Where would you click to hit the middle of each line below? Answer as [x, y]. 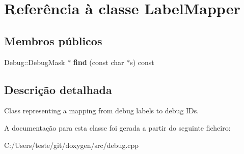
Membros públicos [53, 40]
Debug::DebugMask [35, 62]
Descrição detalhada [58, 89]
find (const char [99, 62]
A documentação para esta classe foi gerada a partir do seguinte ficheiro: [117, 127]
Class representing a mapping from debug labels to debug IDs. [102, 111]
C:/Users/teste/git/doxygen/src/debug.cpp [72, 145]
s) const [142, 62]
